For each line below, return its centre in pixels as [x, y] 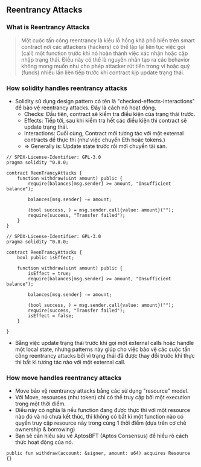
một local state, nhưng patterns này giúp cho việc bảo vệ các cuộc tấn [103, 349]
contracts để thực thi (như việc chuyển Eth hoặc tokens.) [95, 140]
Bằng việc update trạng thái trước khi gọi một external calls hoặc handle [104, 343]
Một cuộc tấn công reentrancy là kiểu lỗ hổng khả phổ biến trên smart [108, 40]
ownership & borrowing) [45, 430]
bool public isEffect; [46, 257]
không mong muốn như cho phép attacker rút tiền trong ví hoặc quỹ [105, 66]
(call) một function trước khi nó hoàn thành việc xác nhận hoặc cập [104, 53]
